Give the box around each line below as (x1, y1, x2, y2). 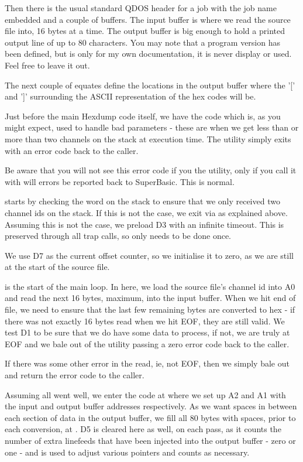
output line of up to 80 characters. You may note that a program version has (5, 36, 280, 48)
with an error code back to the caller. (5, 144, 139, 156)
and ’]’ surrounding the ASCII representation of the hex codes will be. (5, 90, 256, 102)
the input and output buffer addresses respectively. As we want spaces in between (5, 400, 297, 412)
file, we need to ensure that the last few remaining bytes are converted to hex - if (5, 303, 295, 316)
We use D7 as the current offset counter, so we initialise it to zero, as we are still (5, 249, 294, 261)
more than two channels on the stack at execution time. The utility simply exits (5, 132, 291, 145)
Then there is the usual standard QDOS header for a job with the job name (5, 2, 277, 13)
